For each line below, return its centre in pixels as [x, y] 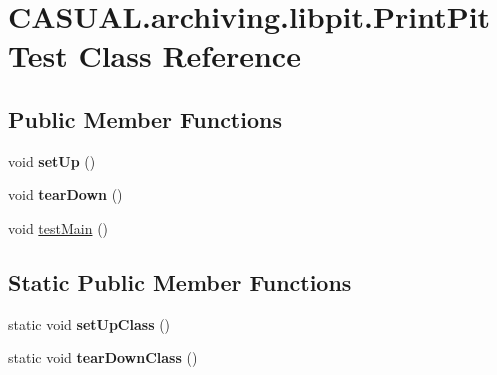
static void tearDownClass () [103, 357]
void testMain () [58, 227]
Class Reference [189, 55]
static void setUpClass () [89, 323]
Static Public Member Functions [180, 281]
